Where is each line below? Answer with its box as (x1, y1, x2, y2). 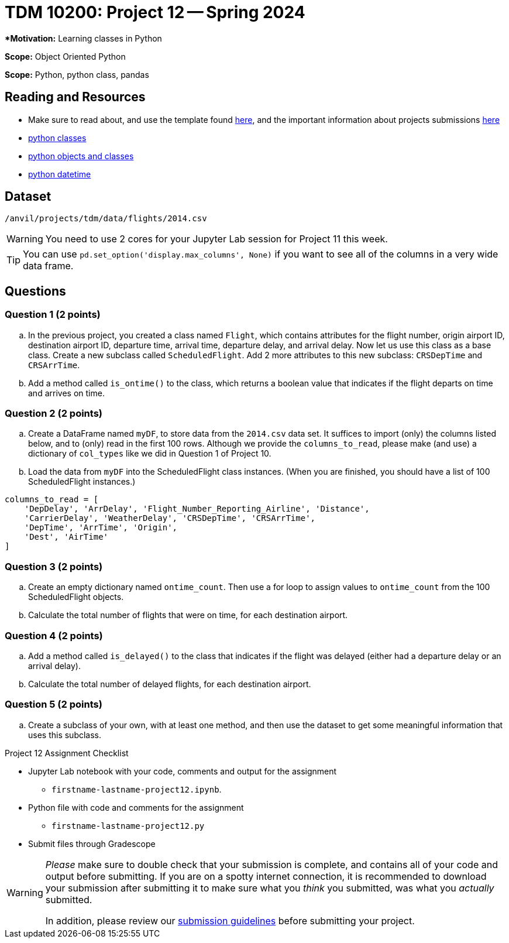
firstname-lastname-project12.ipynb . (51, 784, 222, 794)
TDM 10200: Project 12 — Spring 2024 (5, 2, 305, 22)
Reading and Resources (5, 90, 146, 105)
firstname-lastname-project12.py (51, 821, 205, 831)
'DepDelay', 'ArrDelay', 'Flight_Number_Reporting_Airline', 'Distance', (24, 504, 370, 514)
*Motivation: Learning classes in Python (5, 33, 162, 43)
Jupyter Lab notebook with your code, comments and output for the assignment (28, 766, 337, 776)
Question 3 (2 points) (5, 560, 103, 572)
